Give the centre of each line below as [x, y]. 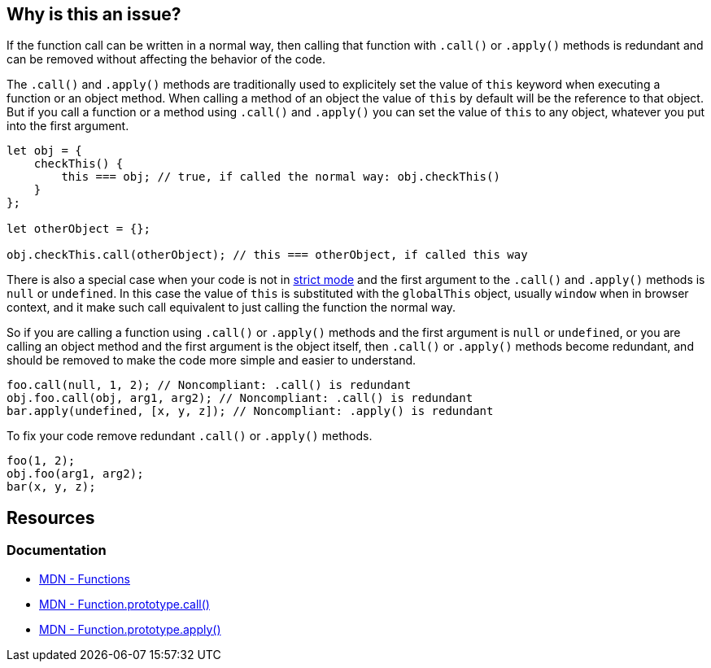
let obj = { [44, 151]
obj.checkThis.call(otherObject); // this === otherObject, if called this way [267, 255]
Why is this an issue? [94, 14]
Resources [51, 517]
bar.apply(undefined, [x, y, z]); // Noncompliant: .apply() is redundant [250, 411]
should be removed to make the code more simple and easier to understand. [212, 360]
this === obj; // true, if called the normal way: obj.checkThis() [281, 177]
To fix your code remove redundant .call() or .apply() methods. [190, 436]
